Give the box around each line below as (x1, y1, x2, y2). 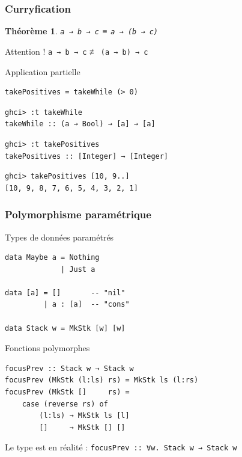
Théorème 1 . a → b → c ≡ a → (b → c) (5, 25, 159, 37)
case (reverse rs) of (22, 399, 108, 408)
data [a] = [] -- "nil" (5, 288, 126, 297)
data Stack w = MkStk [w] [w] (5, 324, 126, 333)
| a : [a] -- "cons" (43, 300, 130, 309)
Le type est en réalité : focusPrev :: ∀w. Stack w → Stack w (5, 441, 237, 453)
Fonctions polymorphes (5, 342, 90, 354)
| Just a (61, 265, 95, 274)
